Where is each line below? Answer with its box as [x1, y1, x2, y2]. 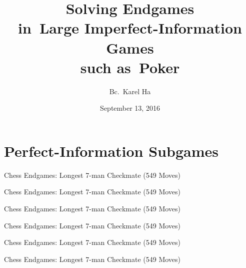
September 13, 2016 [100, 103, 160, 113]
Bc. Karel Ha [109, 86, 151, 96]
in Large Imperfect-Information [17, 18, 242, 38]
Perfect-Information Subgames [4, 140, 218, 161]
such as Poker [80, 57, 180, 77]
